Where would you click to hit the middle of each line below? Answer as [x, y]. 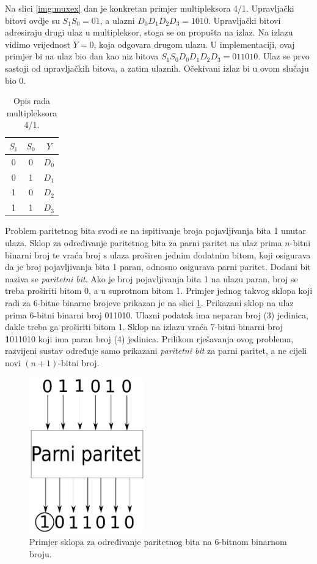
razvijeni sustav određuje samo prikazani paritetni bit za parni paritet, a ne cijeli [156, 351]
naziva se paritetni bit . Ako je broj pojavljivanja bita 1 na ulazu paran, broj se [151, 278]
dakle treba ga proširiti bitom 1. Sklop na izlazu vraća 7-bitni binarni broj [144, 327]
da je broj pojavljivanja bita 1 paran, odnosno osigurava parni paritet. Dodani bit [158, 267]
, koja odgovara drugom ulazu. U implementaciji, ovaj [194, 44]
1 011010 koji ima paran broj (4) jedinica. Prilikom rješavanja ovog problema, [149, 338]
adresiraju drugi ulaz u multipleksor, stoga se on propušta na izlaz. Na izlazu [149, 32]
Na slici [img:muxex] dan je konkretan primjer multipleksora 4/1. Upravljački [150, 8]
